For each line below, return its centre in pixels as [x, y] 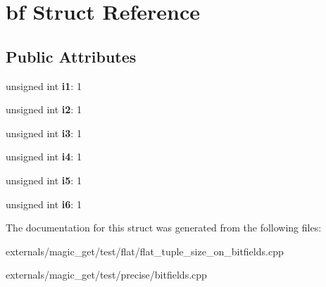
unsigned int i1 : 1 [44, 85]
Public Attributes [71, 56]
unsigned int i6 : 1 [44, 204]
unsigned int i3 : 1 [44, 133]
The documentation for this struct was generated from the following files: [164, 228]
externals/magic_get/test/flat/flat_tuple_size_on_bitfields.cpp [145, 251]
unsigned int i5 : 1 [44, 180]
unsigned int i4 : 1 [44, 157]
